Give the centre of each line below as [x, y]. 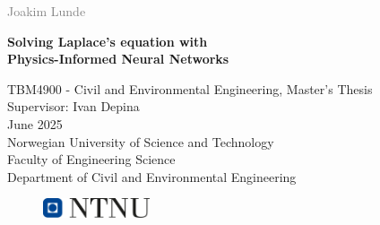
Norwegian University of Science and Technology [141, 141]
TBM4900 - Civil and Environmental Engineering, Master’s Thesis [190, 88]
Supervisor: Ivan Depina [73, 106]
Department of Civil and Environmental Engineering [152, 176]
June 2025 [35, 123]
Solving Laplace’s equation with [108, 41]
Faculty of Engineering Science [91, 159]
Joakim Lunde [47, 11]
